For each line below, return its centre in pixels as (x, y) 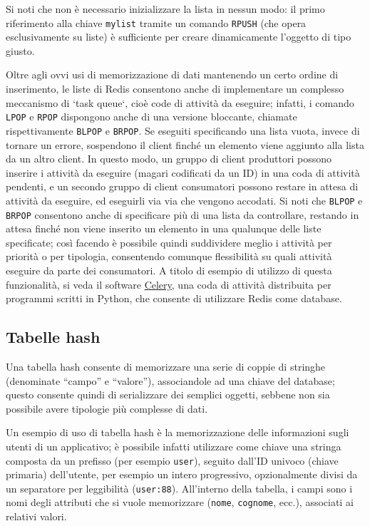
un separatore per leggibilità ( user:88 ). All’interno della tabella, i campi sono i (179, 488)
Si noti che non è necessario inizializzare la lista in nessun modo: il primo (165, 9)
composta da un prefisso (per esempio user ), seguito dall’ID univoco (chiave (172, 460)
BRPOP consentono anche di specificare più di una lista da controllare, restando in (183, 214)
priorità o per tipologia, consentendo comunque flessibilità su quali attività (169, 256)
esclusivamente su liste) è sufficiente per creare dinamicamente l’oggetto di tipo (179, 37)
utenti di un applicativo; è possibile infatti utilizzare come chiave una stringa (174, 446)
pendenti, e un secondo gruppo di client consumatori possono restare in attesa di (182, 186)
